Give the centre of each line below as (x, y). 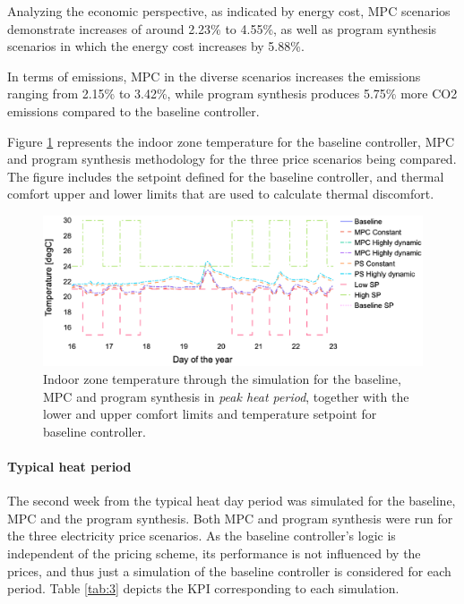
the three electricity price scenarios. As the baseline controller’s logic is (202, 536)
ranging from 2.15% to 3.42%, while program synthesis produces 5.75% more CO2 (232, 94)
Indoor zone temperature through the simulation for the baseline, (222, 379)
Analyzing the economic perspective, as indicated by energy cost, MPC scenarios (229, 11)
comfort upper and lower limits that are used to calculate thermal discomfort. (221, 194)
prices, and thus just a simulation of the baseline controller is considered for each (229, 570)
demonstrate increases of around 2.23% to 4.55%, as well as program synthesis (222, 28)
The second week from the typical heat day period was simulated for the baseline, (232, 501)
